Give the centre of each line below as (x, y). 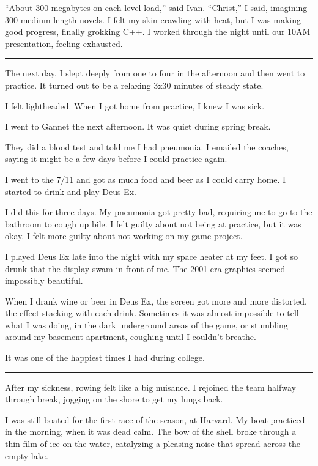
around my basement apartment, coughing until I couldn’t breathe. (131, 337)
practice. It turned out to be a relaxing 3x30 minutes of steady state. (134, 85)
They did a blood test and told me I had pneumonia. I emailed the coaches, (147, 146)
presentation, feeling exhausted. (64, 43)
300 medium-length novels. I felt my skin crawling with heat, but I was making (153, 19)
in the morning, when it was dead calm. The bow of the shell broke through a (151, 431)
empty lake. (27, 455)
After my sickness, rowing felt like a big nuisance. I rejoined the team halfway (150, 387)
